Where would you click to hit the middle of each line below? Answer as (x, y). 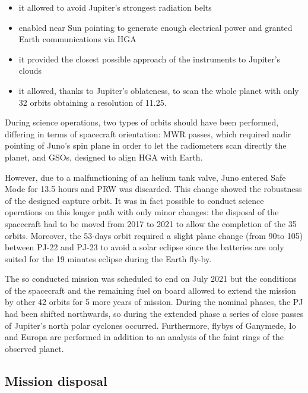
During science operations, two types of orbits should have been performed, (142, 122)
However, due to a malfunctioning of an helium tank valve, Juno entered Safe (145, 177)
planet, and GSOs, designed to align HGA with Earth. (104, 157)
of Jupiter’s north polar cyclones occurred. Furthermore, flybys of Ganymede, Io (150, 325)
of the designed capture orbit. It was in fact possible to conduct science (134, 200)
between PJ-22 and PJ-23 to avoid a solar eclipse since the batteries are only (145, 247)
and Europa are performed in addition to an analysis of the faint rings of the (145, 337)
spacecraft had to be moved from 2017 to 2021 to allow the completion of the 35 (151, 223)
